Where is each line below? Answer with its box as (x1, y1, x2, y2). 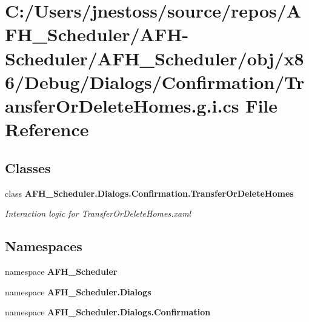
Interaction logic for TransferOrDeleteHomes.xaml (5, 207, 191, 220)
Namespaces (5, 237, 82, 255)
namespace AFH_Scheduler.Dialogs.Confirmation (5, 306, 211, 318)
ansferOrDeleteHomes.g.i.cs (5, 93, 239, 117)
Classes (5, 158, 51, 177)
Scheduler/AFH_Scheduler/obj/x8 (5, 45, 304, 70)
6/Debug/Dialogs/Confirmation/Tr (5, 69, 305, 94)
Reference (5, 117, 89, 142)
